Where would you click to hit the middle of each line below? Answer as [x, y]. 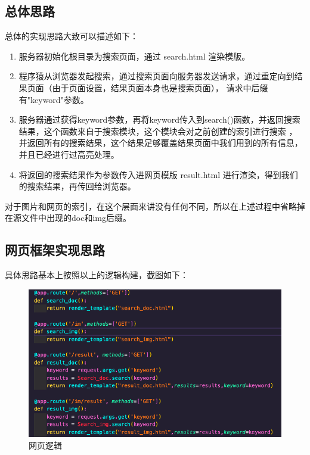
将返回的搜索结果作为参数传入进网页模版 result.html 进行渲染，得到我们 [158, 174]
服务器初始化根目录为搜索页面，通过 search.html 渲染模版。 [134, 56]
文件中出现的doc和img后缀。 [76, 218]
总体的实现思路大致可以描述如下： [72, 36]
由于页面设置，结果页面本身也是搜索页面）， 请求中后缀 [160, 87]
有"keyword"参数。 [54, 99]
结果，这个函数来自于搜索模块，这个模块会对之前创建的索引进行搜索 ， [158, 131]
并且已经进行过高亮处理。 [69, 154]
